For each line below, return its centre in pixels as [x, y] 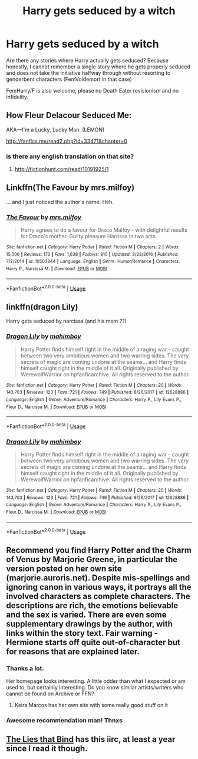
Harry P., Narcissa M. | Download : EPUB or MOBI [57, 269]
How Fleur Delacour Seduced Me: [69, 115]
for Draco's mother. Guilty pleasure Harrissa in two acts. [89, 236]
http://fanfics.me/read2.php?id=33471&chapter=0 [67, 141]
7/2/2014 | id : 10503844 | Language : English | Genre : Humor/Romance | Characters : [93, 262]
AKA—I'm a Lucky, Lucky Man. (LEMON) [55, 129]
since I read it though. [47, 749]
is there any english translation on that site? [70, 156]
